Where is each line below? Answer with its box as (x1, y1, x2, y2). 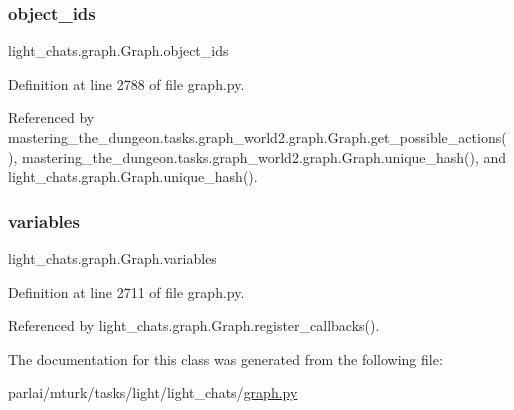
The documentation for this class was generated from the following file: (8, 348, 443, 369)
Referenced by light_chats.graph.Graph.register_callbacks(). (8, 315, 380, 336)
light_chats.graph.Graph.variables (8, 248, 217, 268)
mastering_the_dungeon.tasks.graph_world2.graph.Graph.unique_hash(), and (21, 146, 507, 167)
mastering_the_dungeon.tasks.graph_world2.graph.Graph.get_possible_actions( (8, 127, 507, 147)
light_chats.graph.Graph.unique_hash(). (8, 166, 258, 187)
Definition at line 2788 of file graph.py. (8, 73, 245, 94)
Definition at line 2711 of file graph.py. (8, 281, 245, 302)
